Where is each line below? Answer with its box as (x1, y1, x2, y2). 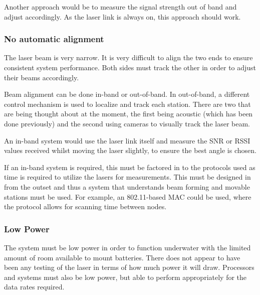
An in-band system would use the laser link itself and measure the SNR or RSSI (4, 135, 250, 145)
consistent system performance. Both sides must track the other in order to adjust (4, 62, 256, 72)
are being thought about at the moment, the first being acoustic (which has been (4, 108, 253, 119)
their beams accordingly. (4, 72, 79, 82)
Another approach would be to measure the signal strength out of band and (4, 2, 237, 12)
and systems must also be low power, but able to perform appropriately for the (4, 271, 247, 282)
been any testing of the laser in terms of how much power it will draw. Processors (4, 262, 254, 272)
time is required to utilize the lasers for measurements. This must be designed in (4, 172, 251, 182)
